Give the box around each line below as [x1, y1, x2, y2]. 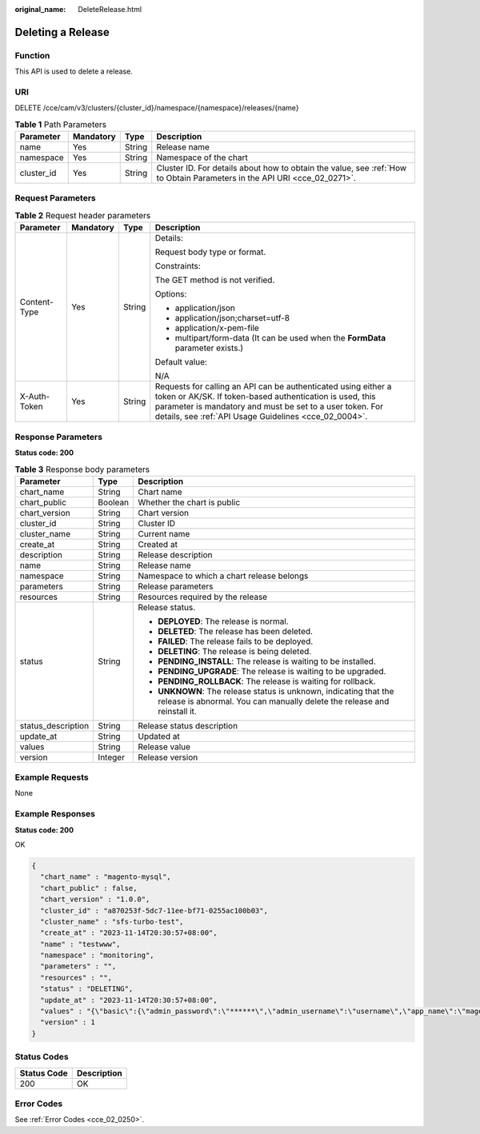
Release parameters [138, 581, 214, 592]
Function [14, 50, 50, 61]
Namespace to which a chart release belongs [138, 570, 309, 581]
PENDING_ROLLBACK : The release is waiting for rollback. [158, 676, 376, 687]
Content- [19, 297, 54, 308]
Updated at [138, 730, 180, 741]
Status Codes [14, 1052, 69, 1063]
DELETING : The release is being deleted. [158, 645, 312, 657]
